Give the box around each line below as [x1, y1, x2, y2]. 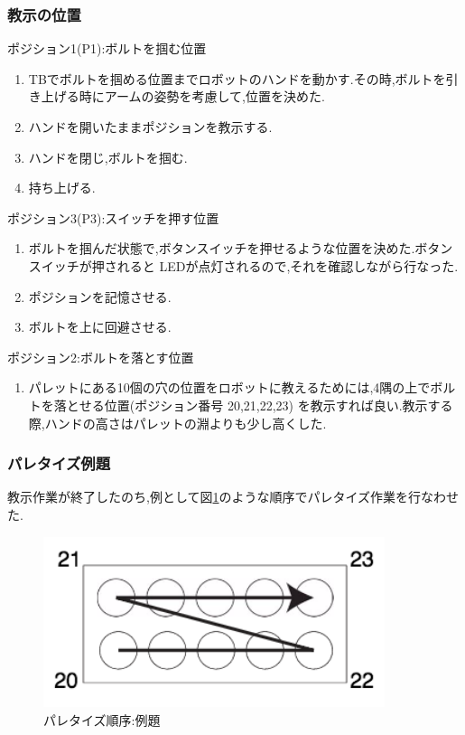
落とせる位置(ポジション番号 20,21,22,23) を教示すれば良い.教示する [53, 395, 453, 414]
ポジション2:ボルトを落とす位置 [7, 347, 194, 366]
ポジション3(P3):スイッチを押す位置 [7, 208, 219, 227]
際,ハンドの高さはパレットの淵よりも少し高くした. [28, 413, 327, 432]
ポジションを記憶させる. [28, 287, 172, 306]
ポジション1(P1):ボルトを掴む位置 [7, 39, 207, 58]
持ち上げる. [28, 178, 96, 197]
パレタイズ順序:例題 [43, 710, 161, 729]
